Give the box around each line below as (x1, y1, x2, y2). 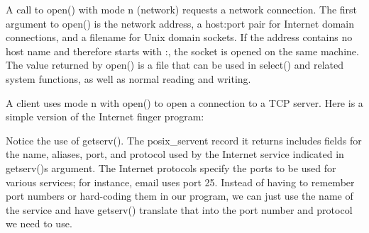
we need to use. (6, 216, 72, 231)
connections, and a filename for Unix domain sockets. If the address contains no (6, 30, 353, 45)
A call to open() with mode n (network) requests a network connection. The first (6, 2, 358, 16)
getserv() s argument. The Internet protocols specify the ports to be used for (6, 160, 336, 175)
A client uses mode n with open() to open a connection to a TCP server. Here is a (6, 95, 363, 110)
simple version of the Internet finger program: (6, 109, 204, 124)
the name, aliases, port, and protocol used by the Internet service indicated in (6, 147, 344, 161)
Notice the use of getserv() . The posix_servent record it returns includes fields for (6, 132, 362, 147)
